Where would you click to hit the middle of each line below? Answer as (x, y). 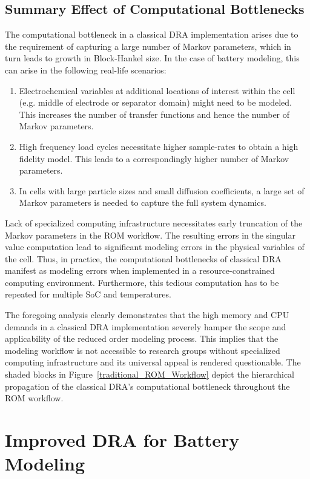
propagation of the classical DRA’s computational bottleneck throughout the (147, 386)
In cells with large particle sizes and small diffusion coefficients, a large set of (162, 190)
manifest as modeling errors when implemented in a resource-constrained (140, 270)
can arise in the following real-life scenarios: (86, 70)
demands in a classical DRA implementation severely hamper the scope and (146, 326)
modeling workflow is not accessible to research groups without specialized (143, 350)
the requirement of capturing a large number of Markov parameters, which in (148, 46)
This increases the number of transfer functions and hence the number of (154, 114)
